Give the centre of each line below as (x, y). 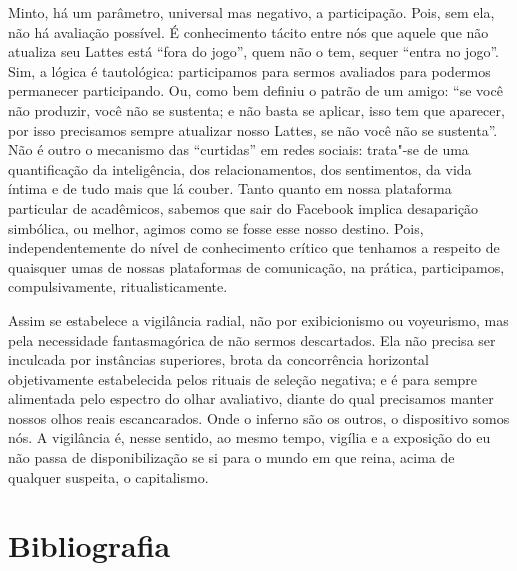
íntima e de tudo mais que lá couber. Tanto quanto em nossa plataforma (230, 188)
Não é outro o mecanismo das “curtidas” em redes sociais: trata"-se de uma (238, 149)
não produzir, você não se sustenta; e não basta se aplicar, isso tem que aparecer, (256, 109)
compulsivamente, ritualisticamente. (118, 286)
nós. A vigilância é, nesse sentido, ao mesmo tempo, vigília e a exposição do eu (249, 437)
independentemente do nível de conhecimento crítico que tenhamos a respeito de (254, 247)
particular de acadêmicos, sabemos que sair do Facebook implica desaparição (243, 207)
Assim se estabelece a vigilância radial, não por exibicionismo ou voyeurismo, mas (258, 319)
